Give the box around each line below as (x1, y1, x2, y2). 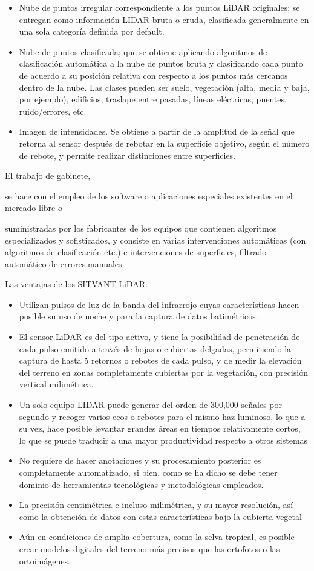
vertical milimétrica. (19, 378, 94, 390)
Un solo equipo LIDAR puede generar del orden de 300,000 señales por (19, 398, 282, 411)
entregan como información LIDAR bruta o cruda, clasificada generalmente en (19, 13, 309, 25)
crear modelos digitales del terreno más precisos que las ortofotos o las (19, 542, 280, 555)
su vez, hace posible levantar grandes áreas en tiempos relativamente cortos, (19, 422, 301, 435)
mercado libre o (5, 201, 62, 214)
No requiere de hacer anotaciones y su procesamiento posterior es (19, 454, 261, 467)
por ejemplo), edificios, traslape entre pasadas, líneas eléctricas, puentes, (19, 93, 287, 105)
